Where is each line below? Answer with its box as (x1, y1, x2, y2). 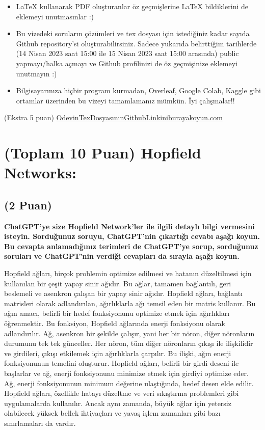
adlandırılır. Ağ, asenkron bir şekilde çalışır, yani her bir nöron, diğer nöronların (4, 328, 255, 338)
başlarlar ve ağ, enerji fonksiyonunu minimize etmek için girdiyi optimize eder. (4, 368, 249, 379)
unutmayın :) (16, 68, 57, 78)
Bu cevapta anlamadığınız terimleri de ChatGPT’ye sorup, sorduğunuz (4, 240, 258, 251)
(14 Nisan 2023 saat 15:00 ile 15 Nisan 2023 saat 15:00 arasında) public (16, 48, 239, 59)
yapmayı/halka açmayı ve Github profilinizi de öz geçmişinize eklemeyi (16, 58, 237, 68)
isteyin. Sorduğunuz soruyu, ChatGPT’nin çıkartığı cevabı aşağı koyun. (4, 231, 260, 241)
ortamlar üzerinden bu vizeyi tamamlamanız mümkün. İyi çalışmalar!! (16, 95, 235, 105)
